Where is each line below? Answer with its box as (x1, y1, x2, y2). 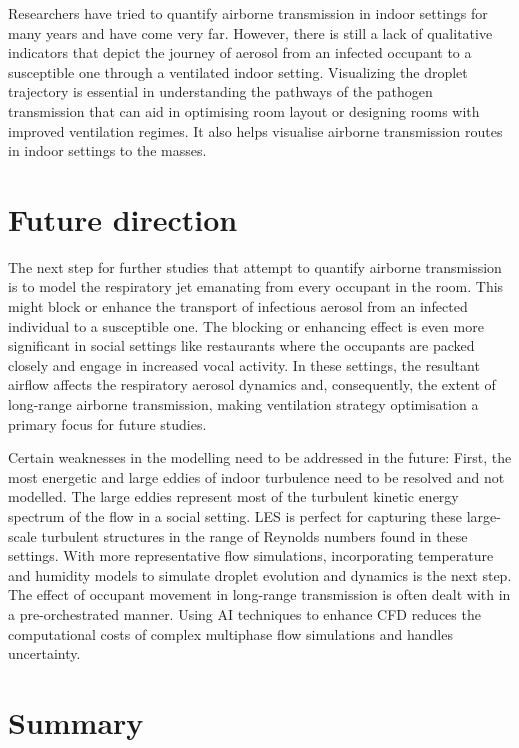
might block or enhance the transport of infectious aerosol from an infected (8, 296, 468, 317)
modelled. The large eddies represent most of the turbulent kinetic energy (8, 486, 459, 507)
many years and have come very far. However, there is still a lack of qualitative (8, 22, 493, 43)
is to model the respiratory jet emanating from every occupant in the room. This (8, 276, 504, 297)
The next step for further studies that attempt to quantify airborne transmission (8, 256, 502, 277)
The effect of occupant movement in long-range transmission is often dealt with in (8, 584, 511, 605)
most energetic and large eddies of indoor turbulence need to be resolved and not (8, 466, 505, 487)
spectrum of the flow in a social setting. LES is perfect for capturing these (8, 506, 462, 526)
